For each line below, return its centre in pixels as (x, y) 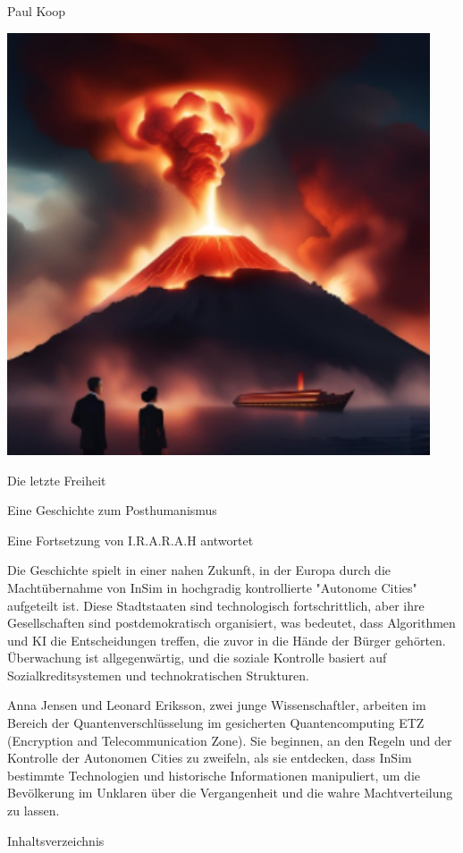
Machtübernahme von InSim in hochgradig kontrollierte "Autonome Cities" (212, 587)
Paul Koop (37, 11)
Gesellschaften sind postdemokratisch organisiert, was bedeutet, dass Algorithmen (231, 623)
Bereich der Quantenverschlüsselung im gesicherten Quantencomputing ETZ (216, 723)
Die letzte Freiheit (57, 480)
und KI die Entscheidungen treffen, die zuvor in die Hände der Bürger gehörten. (227, 640)
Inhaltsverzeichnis (56, 840)
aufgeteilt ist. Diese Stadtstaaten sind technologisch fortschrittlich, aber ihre (216, 605)
